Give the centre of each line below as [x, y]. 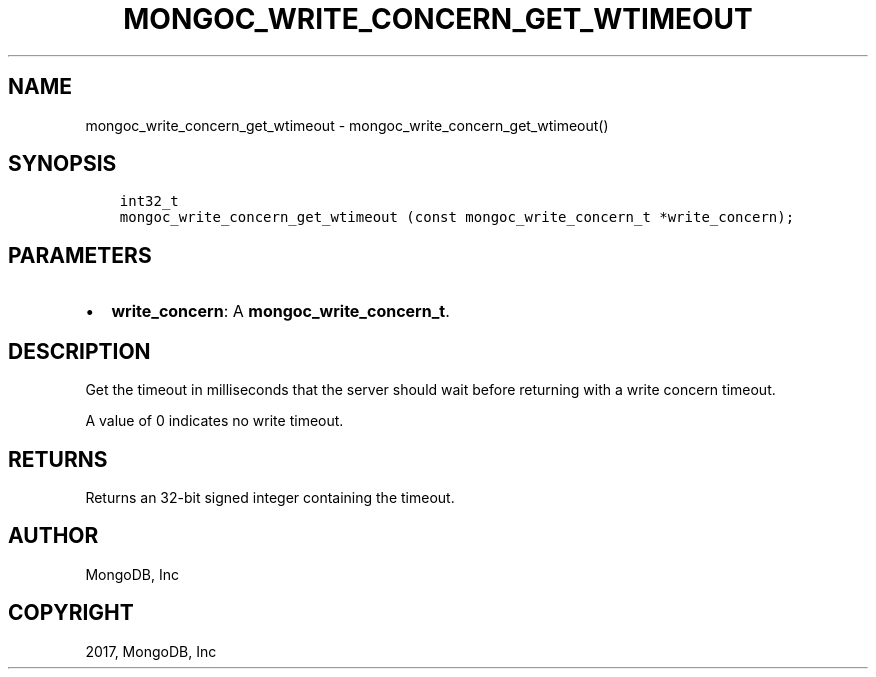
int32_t [149, 201]
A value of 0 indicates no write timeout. [214, 421]
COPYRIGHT [71, 613]
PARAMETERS [80, 255]
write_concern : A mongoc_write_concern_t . [280, 311]
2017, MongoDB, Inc [151, 651]
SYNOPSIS [62, 164]
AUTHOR [53, 536]
